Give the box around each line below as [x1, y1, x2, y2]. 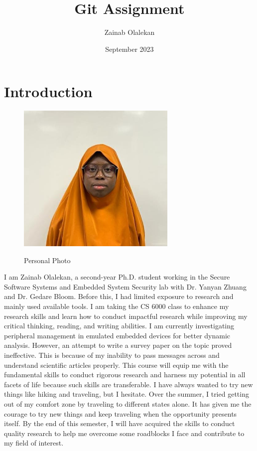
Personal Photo [24, 255, 71, 265]
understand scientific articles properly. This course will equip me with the [4, 359, 229, 370]
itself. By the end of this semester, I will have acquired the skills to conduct [4, 418, 235, 429]
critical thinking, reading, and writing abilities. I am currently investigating [4, 320, 235, 331]
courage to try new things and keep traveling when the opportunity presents [4, 408, 237, 419]
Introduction [4, 81, 93, 102]
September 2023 [105, 43, 154, 54]
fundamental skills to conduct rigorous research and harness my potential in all [4, 369, 246, 380]
